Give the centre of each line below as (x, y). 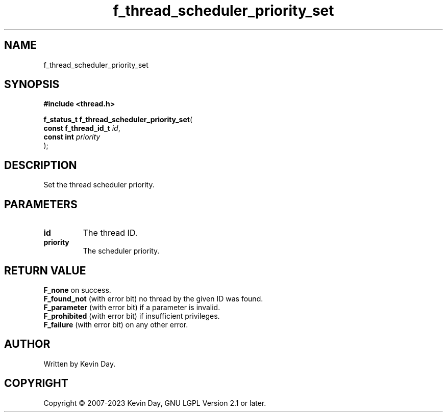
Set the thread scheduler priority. (99, 185)
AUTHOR (27, 344)
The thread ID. (110, 233)
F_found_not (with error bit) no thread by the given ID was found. (153, 298)
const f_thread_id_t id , (82, 128)
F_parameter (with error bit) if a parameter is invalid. (132, 307)
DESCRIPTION (41, 165)
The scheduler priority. (121, 251)
